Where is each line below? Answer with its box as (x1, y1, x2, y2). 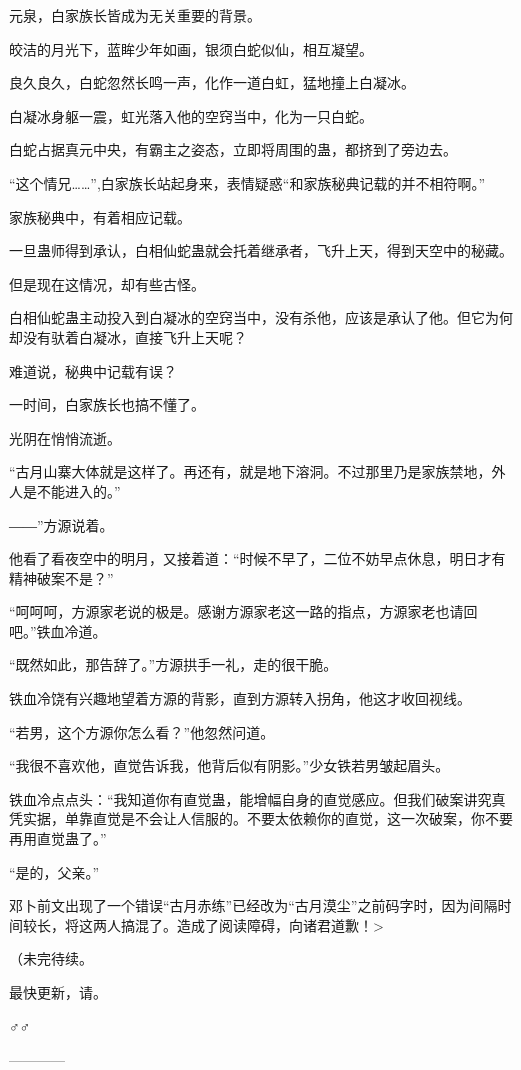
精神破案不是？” (9, 567, 114, 588)
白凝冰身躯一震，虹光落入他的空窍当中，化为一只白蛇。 (9, 105, 373, 126)
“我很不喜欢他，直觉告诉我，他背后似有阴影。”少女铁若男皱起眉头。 (9, 755, 450, 776)
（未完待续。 (9, 948, 93, 969)
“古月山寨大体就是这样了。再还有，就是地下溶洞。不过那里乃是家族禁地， (9, 461, 492, 482)
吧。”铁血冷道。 (9, 620, 107, 641)
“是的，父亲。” (9, 861, 100, 882)
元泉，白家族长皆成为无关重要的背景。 (9, 5, 261, 25)
